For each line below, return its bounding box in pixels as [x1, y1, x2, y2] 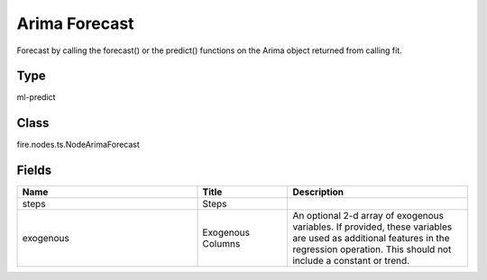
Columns [202, 238, 241, 250]
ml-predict [16, 92, 56, 103]
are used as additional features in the [292, 232, 450, 245]
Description [292, 185, 345, 198]
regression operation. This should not [292, 243, 452, 256]
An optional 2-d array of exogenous [292, 210, 445, 222]
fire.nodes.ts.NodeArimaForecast [16, 140, 140, 150]
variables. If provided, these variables [292, 221, 453, 233]
